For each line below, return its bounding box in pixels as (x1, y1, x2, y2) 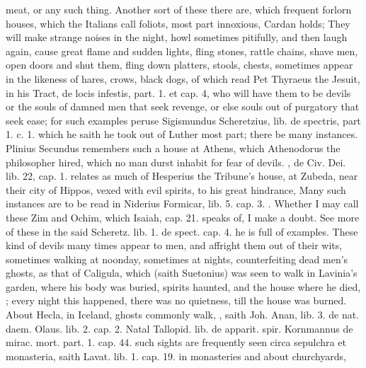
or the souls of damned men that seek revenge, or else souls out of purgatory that (6, 99, 360, 114)
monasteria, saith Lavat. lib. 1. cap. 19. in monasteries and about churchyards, (6, 348, 347, 363)
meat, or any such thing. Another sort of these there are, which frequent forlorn (6, 2, 352, 16)
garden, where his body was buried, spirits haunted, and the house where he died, (6, 279, 361, 294)
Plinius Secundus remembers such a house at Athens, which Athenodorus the (6, 140, 341, 155)
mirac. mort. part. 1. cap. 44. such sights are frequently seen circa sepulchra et (6, 335, 346, 350)
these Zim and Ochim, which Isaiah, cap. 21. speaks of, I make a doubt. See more (6, 209, 360, 224)
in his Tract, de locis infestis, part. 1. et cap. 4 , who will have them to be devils (6, 85, 351, 100)
